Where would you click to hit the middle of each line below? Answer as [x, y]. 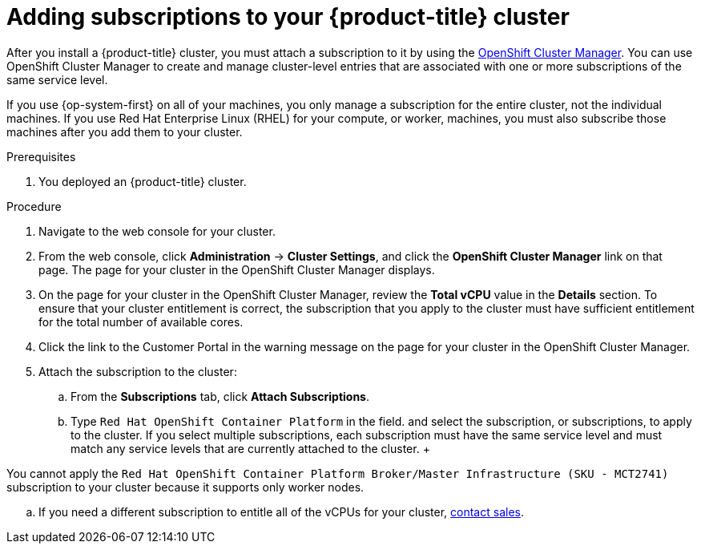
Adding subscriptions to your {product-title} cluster [288, 17]
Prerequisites [41, 156]
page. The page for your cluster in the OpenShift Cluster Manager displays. [237, 269]
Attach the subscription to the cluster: [138, 371]
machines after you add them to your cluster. [125, 131]
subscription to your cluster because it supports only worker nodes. [185, 487]
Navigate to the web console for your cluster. [157, 231]
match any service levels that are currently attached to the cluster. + [250, 448]
